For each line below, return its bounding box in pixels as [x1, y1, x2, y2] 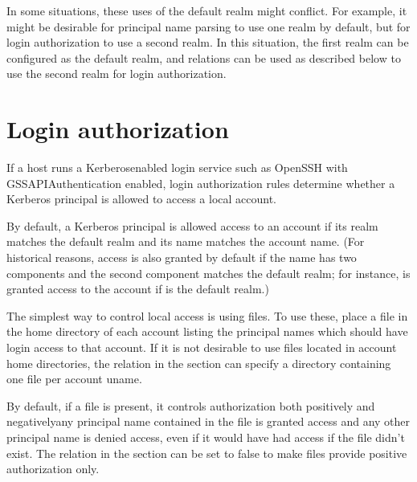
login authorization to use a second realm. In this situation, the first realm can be [6, 34, 409, 51]
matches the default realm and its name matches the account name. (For [6, 233, 365, 250]
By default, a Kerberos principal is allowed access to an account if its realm [6, 217, 378, 234]
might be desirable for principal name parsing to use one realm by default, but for [6, 18, 411, 35]
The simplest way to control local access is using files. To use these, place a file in [6, 307, 408, 324]
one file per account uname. [6, 370, 142, 387]
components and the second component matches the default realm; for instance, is [6, 264, 411, 281]
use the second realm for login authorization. [6, 65, 227, 82]
